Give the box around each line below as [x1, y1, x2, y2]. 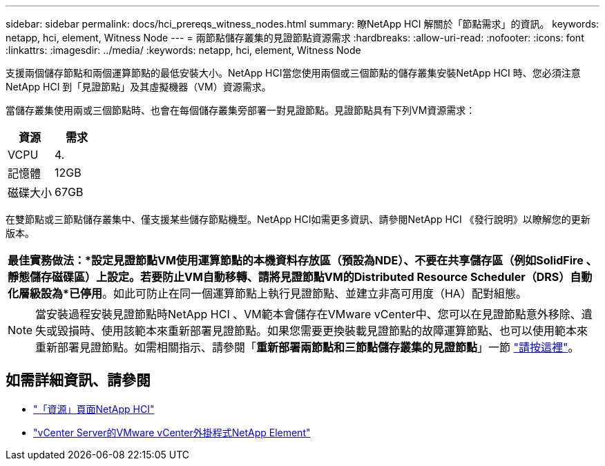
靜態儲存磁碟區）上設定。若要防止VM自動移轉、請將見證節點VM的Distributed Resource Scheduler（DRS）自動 [8, 270, 593, 284]
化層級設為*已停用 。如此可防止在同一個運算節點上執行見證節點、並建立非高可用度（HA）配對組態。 [8, 287, 527, 300]
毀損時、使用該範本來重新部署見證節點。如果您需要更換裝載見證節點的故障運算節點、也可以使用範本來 [57, 324, 588, 338]
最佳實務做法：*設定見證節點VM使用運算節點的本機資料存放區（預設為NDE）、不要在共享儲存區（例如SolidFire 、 [8, 253, 597, 267]
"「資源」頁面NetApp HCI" [33, 402, 155, 415]
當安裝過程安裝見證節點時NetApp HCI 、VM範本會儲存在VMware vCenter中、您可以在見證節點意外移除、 [35, 307, 582, 321]
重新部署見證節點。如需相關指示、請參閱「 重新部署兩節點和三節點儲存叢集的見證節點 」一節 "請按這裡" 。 [35, 340, 579, 354]
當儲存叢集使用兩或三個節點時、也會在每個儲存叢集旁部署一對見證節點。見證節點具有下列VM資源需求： [6, 104, 476, 116]
